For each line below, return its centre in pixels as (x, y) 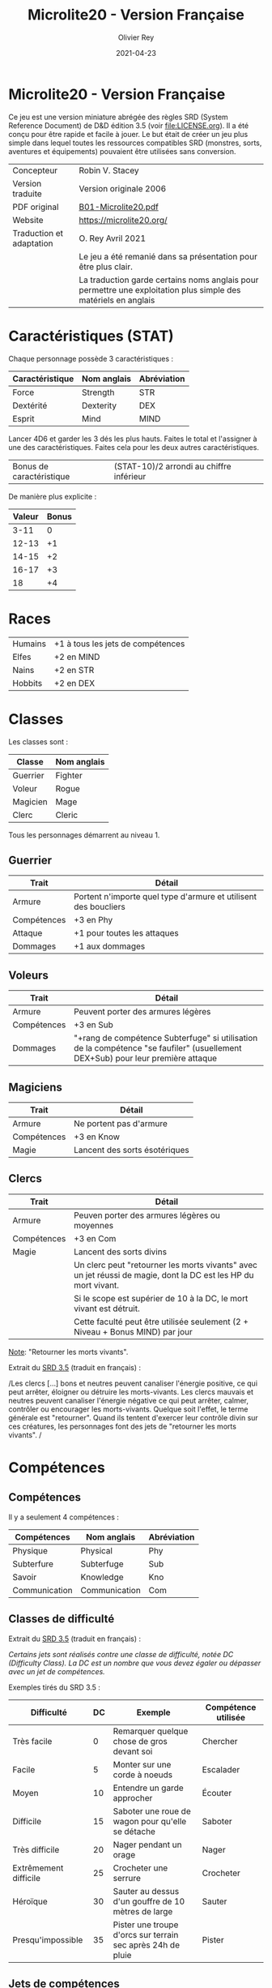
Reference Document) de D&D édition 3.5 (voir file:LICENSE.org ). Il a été (129, 125)
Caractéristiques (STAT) (91, 336)
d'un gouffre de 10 (149, 1901)
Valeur (25, 516)
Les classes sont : (38, 741)
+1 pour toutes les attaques (127, 933)
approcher (133, 1797)
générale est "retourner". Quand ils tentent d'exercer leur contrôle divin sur (134, 1417)
